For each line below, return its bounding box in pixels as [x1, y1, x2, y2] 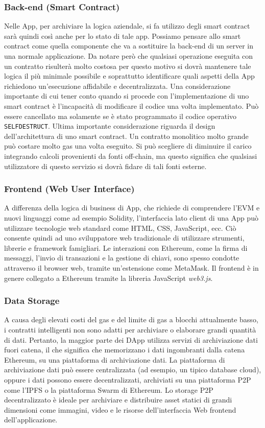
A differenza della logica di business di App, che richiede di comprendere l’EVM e [4, 202, 260, 213]
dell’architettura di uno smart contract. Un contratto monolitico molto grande [4, 130, 249, 141]
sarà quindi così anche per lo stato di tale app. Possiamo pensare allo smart [4, 30, 241, 41]
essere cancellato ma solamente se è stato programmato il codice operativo [4, 110, 237, 121]
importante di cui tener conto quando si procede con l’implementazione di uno [4, 90, 249, 101]
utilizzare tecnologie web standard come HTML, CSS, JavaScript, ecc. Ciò [4, 222, 236, 233]
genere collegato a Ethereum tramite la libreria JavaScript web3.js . [4, 272, 213, 283]
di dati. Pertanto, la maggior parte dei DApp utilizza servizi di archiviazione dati [4, 334, 258, 345]
